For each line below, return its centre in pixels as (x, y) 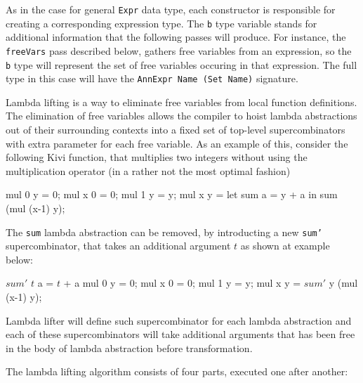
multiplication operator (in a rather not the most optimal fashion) (148, 170)
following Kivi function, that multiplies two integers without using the (157, 157)
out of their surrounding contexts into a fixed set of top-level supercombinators (176, 130)
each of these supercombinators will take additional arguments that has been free (180, 334)
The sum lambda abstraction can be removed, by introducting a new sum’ (164, 232)
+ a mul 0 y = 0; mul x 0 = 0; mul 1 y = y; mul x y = (182, 283)
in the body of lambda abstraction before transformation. (129, 348)
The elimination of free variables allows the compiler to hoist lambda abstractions (181, 116)
